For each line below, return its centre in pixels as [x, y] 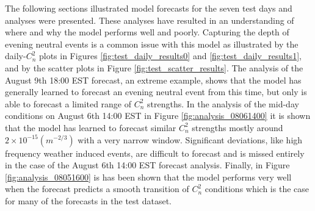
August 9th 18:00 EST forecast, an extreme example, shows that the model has [153, 80]
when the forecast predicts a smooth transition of [97, 189]
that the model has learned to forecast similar [91, 127]
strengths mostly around [237, 127]
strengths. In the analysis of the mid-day [223, 103]
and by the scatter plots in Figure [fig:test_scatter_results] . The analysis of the [154, 67]
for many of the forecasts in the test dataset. [88, 200]
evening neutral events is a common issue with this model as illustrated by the [152, 44]
